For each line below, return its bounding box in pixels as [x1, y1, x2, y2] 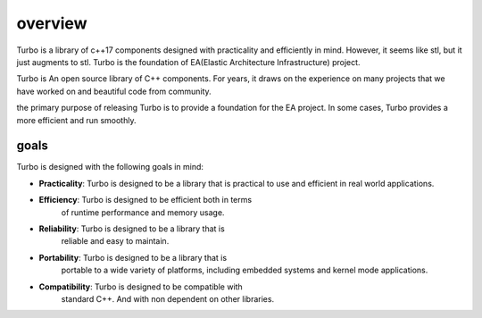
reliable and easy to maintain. [61, 236, 170, 247]
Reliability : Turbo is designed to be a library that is [38, 223, 225, 234]
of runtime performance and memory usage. [61, 206, 225, 218]
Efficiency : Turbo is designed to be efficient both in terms [38, 195, 253, 205]
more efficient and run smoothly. [16, 114, 137, 125]
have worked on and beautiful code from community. [16, 86, 212, 96]
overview [16, 13, 87, 33]
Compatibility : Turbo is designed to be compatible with [38, 281, 243, 292]
